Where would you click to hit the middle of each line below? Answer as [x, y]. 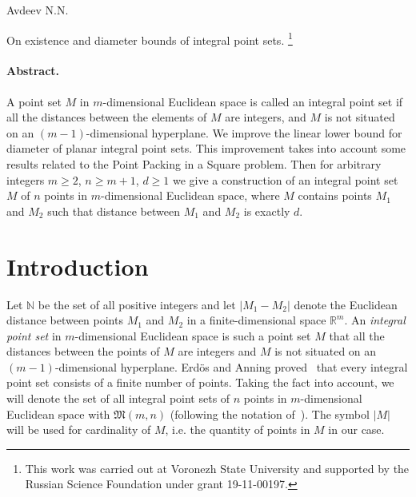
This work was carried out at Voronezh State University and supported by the [217, 468]
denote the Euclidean [346, 304]
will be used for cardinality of [79, 429]
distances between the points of [83, 351]
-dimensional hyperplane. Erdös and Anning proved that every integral [231, 366]
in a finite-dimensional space [256, 320]
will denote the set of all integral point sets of [118, 398]
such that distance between [114, 211]
